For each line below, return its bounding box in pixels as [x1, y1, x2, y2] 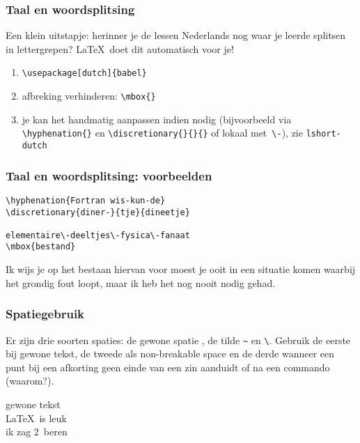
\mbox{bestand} [6, 242, 76, 252]
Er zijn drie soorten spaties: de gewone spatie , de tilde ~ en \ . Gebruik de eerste [6, 332, 351, 347]
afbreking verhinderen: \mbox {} [22, 88, 156, 103]
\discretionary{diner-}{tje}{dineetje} [6, 207, 190, 217]
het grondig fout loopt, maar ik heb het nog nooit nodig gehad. [6, 275, 276, 290]
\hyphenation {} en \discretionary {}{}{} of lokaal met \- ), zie [22, 125, 303, 140]
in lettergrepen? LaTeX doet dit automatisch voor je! [6, 41, 234, 56]
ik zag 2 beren [6, 424, 68, 439]
